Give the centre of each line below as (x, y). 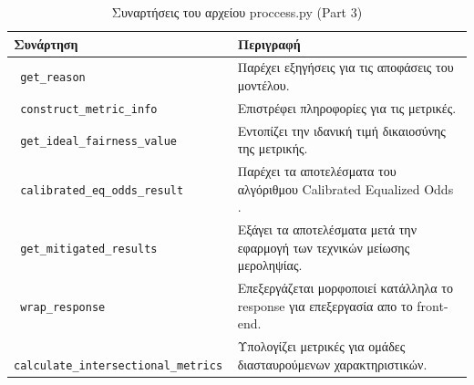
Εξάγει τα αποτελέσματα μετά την (327, 229)
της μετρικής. (273, 148)
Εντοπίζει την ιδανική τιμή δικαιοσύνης (341, 130)
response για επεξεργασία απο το (325, 305)
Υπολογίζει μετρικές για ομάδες (321, 346)
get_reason (53, 78)
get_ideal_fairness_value (98, 141)
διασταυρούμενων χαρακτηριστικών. (332, 364)
